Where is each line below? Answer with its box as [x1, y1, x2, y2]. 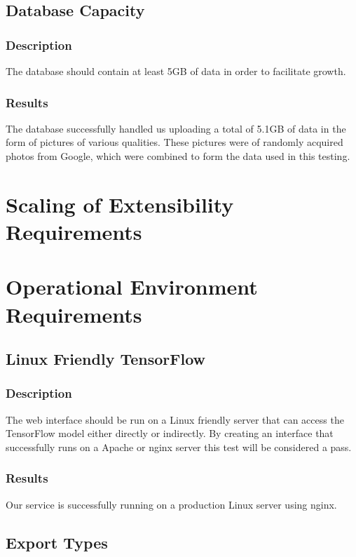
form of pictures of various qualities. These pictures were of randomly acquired [6, 135, 343, 149]
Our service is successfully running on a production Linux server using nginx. [6, 497, 337, 511]
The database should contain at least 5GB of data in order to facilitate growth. [6, 64, 346, 78]
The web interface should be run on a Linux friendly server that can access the [6, 412, 344, 427]
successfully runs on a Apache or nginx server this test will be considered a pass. [6, 439, 352, 454]
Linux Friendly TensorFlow [6, 348, 206, 370]
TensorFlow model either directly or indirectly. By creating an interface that [6, 426, 334, 441]
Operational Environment [6, 272, 258, 301]
